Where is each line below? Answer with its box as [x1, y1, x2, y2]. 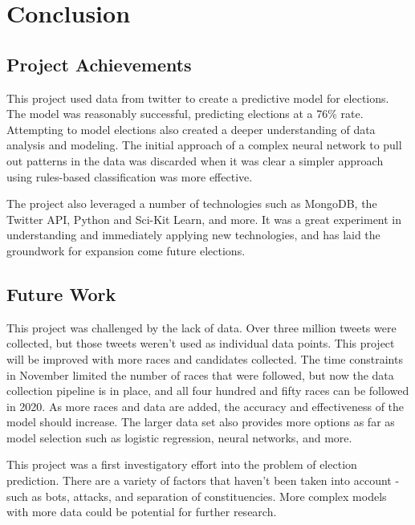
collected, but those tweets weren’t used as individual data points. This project [6, 335, 395, 352]
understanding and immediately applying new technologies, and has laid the [6, 226, 380, 243]
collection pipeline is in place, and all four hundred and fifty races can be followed [6, 382, 409, 399]
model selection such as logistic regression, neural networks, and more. [6, 429, 352, 446]
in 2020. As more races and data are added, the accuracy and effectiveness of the [6, 397, 405, 414]
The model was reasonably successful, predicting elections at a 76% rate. [6, 105, 364, 122]
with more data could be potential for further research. [6, 503, 277, 520]
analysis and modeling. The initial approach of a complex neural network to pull [6, 136, 402, 153]
